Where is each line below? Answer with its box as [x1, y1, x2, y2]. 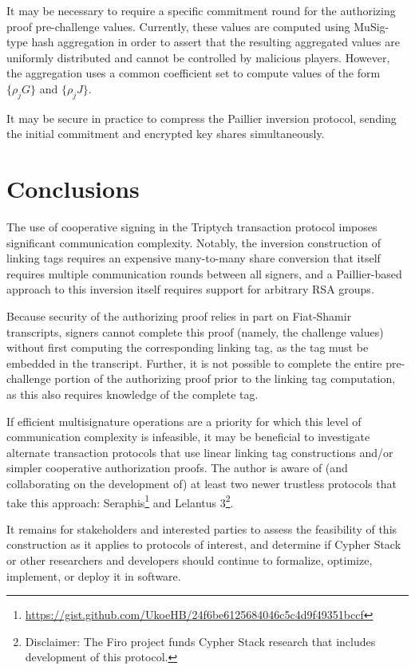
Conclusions [6, 172, 140, 205]
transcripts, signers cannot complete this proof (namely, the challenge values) [6, 323, 384, 340]
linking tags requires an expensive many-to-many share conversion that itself [6, 250, 381, 266]
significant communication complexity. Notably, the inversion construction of [6, 234, 381, 250]
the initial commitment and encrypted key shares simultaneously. [6, 125, 325, 142]
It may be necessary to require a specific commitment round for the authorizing [6, 2, 396, 18]
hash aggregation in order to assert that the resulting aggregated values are [31, 33, 400, 50]
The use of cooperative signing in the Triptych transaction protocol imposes [6, 219, 377, 235]
